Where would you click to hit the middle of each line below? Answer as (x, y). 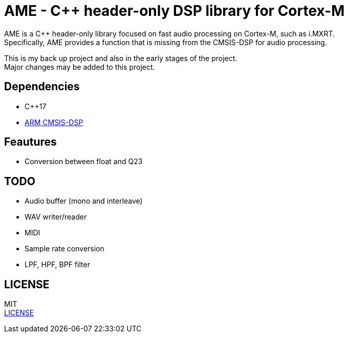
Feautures (30, 142)
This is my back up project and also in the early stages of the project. (121, 58)
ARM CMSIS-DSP (54, 122)
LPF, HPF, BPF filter (57, 265)
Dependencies (42, 87)
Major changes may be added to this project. (80, 67)
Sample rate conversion (64, 249)
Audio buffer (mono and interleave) (84, 201)
